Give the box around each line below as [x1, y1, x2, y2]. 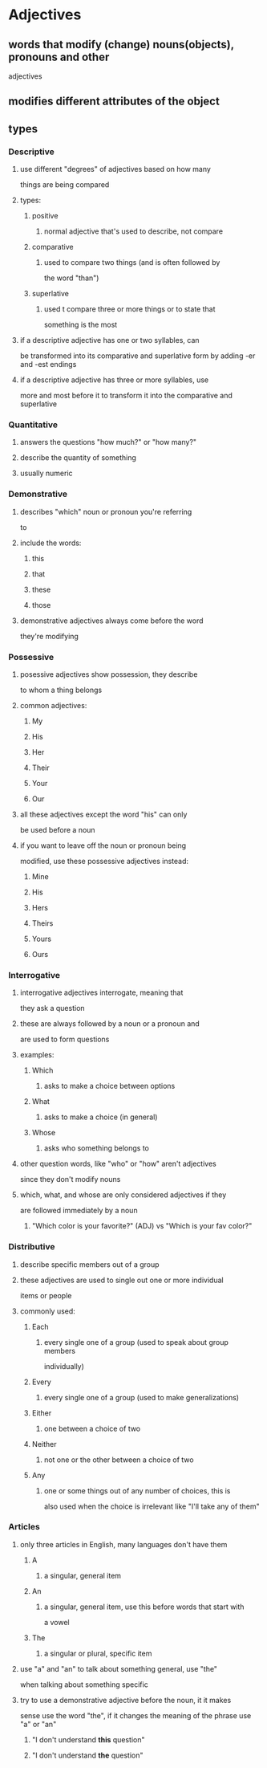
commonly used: [19, 1306, 76, 1316]
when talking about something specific [19, 1680, 148, 1689]
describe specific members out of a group [19, 1259, 160, 1269]
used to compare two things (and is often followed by [43, 258, 220, 267]
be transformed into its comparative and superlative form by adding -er [19, 351, 256, 361]
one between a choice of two [43, 1424, 141, 1433]
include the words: [19, 538, 82, 548]
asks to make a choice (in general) [43, 1112, 158, 1122]
